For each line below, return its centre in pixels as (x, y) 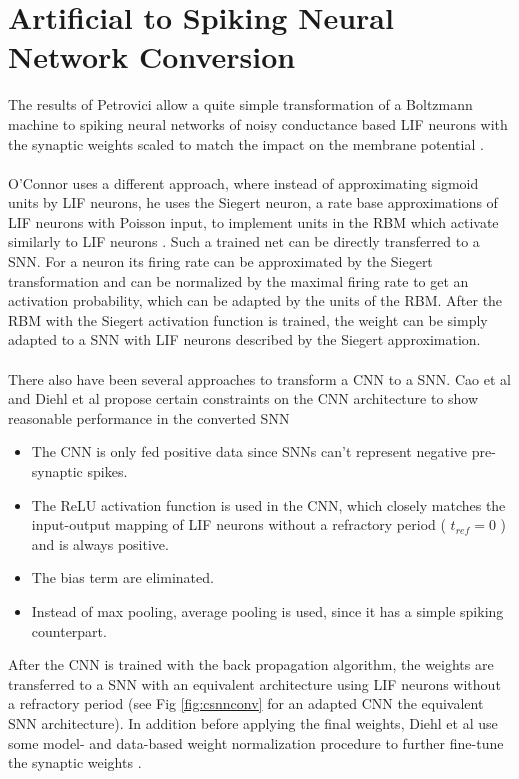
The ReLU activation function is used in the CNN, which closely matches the (268, 504)
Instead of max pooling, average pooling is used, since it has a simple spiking (267, 610)
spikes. (107, 471)
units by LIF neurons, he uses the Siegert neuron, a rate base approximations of (253, 202)
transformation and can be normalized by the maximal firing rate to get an (238, 280)
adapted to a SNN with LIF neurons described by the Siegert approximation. (244, 339)
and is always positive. (100, 543)
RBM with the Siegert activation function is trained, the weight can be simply (248, 319)
